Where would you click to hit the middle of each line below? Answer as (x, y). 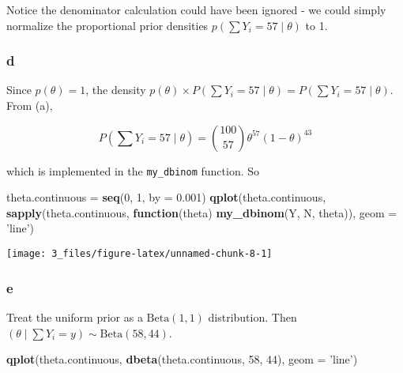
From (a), (30, 105)
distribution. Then (252, 316)
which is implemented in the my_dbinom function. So (133, 170)
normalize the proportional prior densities (107, 25)
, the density (116, 90)
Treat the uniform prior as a (75, 316)
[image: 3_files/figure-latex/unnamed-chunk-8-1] (139, 254)
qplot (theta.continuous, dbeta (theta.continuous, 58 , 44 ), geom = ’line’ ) (182, 359)
